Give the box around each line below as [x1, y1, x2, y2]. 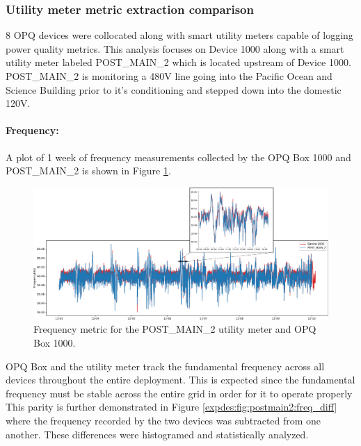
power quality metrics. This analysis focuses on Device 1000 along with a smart [6, 41, 344, 56]
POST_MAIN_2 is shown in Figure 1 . [6, 163, 171, 178]
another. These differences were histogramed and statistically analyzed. [6, 427, 309, 441]
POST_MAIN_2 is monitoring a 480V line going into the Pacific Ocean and [6, 69, 332, 83]
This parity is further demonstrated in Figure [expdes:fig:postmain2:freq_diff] [6, 399, 337, 414]
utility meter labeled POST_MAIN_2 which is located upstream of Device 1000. [6, 55, 351, 69]
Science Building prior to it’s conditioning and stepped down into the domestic [6, 82, 342, 97]
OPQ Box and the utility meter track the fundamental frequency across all [6, 358, 325, 373]
